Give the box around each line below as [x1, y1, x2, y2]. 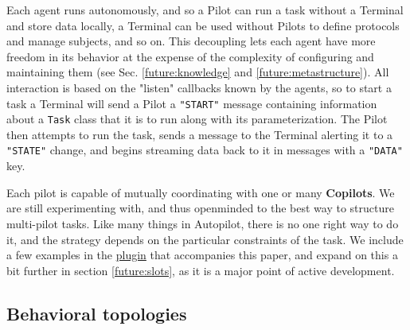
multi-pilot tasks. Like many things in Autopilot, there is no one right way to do [6, 215, 399, 231]
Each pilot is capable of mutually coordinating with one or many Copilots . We [6, 184, 395, 200]
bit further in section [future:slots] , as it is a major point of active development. [6, 262, 395, 278]
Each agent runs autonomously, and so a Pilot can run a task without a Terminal [6, 2, 404, 17]
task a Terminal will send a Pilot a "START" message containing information [6, 95, 377, 111]
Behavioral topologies [6, 301, 187, 325]
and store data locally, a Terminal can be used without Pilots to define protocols [6, 17, 400, 33]
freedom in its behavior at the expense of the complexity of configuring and [6, 48, 374, 64]
